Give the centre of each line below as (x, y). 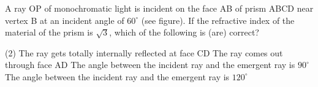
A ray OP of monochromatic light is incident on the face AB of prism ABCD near (159, 8)
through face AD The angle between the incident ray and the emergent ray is (150, 65)
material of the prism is (49, 32)
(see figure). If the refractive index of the (218, 20)
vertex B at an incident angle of (65, 20)
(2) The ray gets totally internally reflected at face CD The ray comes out (144, 52)
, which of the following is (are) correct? (184, 32)
